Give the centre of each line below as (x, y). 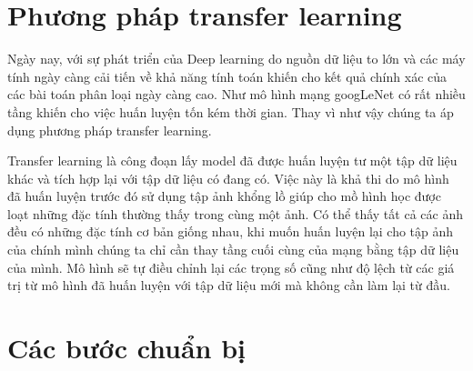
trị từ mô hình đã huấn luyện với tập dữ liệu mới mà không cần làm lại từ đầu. (229, 285)
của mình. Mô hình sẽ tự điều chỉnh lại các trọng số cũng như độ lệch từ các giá (231, 267)
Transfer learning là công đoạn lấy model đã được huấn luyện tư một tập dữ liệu (232, 160)
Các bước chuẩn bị (127, 348)
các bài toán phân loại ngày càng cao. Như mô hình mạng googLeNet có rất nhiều (236, 94)
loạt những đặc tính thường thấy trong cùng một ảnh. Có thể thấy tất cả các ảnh (235, 213)
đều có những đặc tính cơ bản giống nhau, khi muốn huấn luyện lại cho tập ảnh (231, 231)
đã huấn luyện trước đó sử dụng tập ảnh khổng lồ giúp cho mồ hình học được (224, 196)
